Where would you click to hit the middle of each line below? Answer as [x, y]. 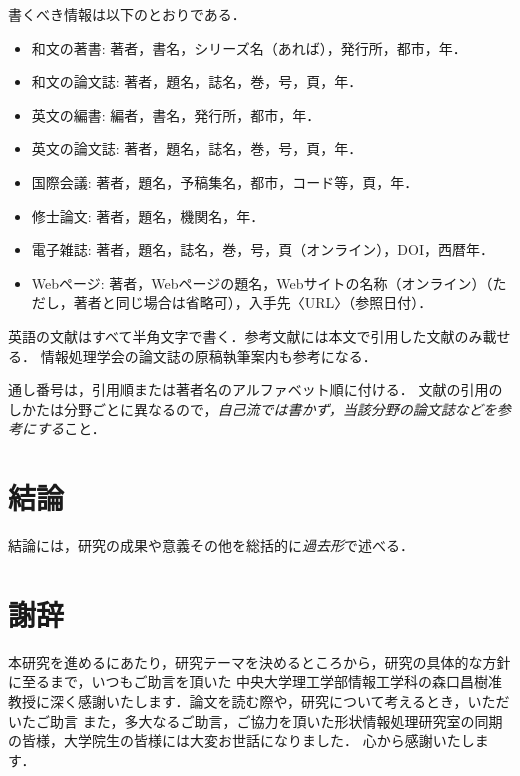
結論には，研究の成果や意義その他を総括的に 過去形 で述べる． [211, 545]
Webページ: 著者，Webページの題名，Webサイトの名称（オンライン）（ [262, 282]
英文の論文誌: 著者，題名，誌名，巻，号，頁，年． [197, 148]
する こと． [71, 428]
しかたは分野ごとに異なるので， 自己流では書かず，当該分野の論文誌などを [252, 408]
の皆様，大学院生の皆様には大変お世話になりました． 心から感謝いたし [241, 740]
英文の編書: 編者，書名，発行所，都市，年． [176, 114]
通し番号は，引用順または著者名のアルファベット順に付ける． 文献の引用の [255, 389]
